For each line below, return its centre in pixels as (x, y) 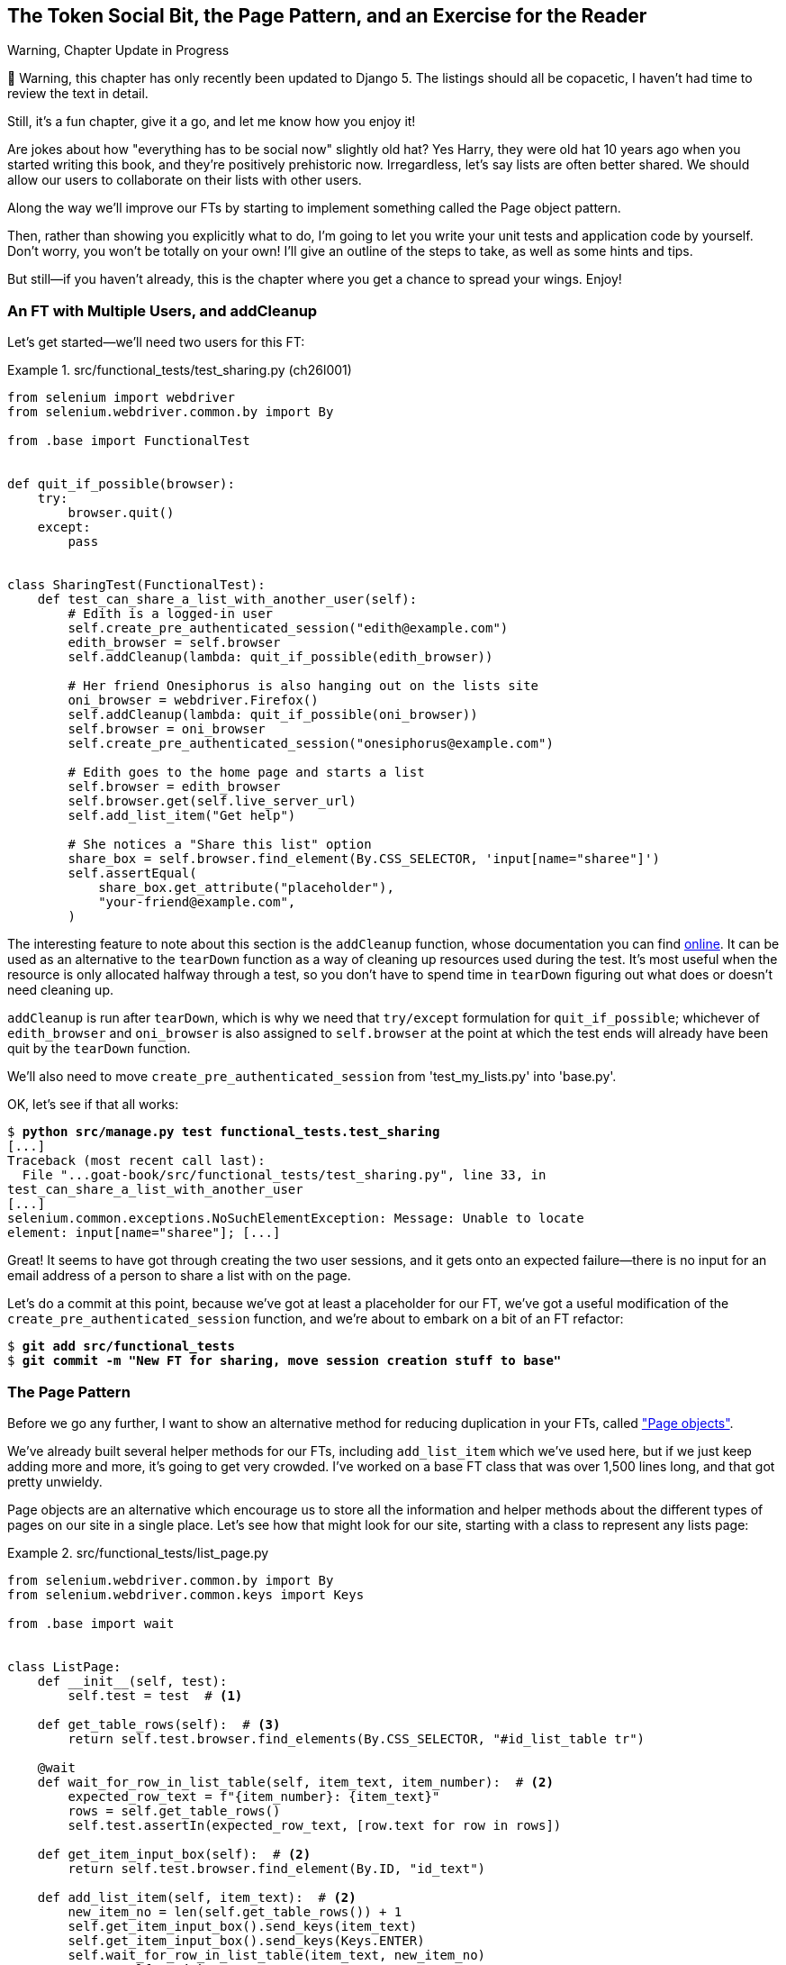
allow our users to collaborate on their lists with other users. (185, 180)
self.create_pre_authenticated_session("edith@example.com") (288, 628)
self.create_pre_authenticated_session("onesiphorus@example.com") (311, 744)
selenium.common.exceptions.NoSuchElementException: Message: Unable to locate (296, 1219)
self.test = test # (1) (155, 1695)
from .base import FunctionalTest (129, 441)
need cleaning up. (60, 990)
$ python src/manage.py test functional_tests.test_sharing (224, 1132)
